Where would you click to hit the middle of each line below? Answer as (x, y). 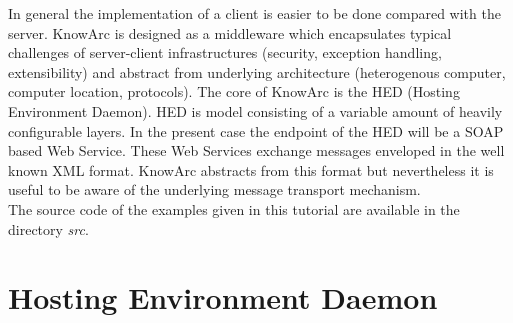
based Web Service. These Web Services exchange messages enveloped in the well (256, 150)
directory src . (48, 228)
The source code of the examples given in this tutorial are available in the (234, 208)
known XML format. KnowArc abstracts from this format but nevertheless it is (251, 169)
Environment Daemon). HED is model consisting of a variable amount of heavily (255, 110)
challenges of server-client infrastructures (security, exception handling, (225, 52)
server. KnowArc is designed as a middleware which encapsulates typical (230, 32)
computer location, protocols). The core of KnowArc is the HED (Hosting (234, 91)
